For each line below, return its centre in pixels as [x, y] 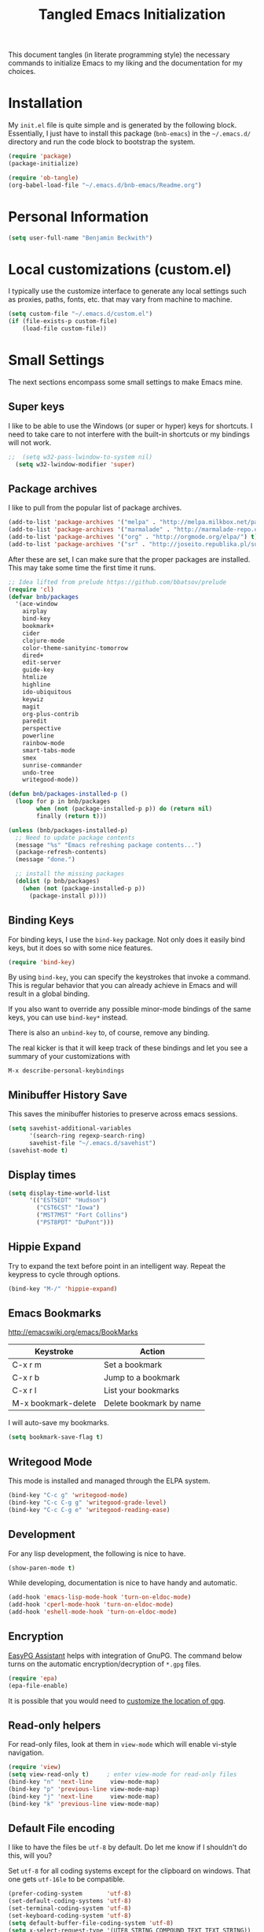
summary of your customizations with [69, 1057]
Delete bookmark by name [152, 1403]
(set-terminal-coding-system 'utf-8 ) [70, 1908]
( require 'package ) [40, 156]
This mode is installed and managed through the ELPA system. [109, 1481]
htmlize [35, 678]
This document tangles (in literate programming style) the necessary [119, 55]
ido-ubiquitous [47, 692]
